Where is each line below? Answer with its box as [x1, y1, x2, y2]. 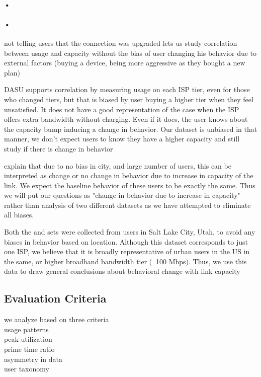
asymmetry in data [4, 353, 63, 364]
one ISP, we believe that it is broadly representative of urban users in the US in [4, 246, 250, 257]
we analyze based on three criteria [4, 314, 109, 325]
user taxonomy [4, 363, 49, 374]
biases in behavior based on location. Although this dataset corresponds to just [4, 236, 248, 247]
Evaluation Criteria [4, 290, 107, 306]
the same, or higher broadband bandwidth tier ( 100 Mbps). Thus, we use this [4, 256, 247, 266]
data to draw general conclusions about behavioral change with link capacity [4, 266, 240, 276]
